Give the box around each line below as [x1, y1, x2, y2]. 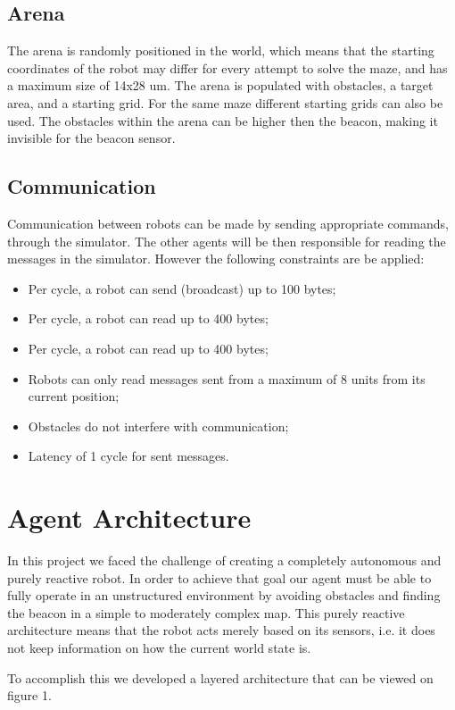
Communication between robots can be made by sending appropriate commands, [7, 213, 450, 232]
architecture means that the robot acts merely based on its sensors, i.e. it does [7, 621, 435, 639]
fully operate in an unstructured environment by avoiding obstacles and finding [7, 586, 441, 605]
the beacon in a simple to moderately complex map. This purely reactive [7, 603, 405, 622]
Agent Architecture [7, 499, 252, 536]
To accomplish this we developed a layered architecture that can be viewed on [7, 668, 434, 687]
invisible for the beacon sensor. [7, 129, 176, 147]
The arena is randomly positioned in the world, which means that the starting [7, 41, 434, 60]
